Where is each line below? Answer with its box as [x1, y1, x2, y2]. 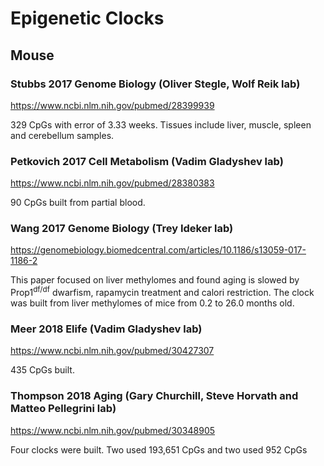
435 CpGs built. [10, 364, 75, 376]
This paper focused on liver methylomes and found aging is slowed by [10, 274, 300, 286]
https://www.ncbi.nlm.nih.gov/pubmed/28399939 [10, 99, 215, 111]
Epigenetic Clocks [10, 7, 165, 30]
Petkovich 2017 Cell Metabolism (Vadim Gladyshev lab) [10, 154, 284, 168]
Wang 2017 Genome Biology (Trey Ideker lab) [10, 222, 234, 236]
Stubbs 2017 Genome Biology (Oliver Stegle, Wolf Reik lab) [10, 77, 301, 91]
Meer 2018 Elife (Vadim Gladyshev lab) [10, 322, 203, 336]
